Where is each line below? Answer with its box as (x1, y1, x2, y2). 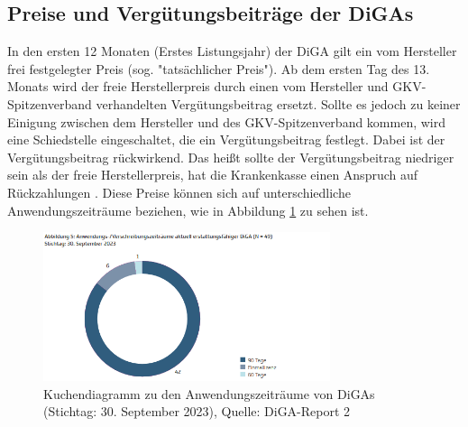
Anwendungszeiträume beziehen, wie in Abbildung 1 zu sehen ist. (7, 200, 369, 219)
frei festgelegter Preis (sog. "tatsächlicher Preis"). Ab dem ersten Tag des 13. (7, 59, 430, 78)
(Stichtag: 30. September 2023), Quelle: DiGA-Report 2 (43, 402, 351, 421)
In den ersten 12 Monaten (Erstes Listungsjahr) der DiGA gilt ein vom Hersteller (7, 42, 457, 60)
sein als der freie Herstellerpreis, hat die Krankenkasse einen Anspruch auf (7, 165, 418, 184)
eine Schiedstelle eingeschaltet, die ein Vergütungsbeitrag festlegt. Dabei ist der (7, 130, 445, 149)
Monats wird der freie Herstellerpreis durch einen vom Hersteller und (7, 77, 389, 96)
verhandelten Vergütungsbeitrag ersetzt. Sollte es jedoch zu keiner (96, 94, 461, 113)
